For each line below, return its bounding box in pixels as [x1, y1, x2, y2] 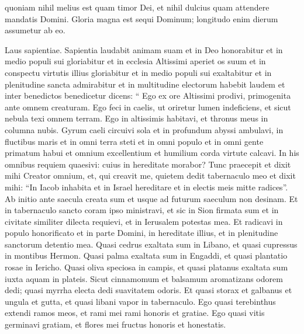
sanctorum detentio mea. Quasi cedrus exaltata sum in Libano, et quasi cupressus [5, 238, 298, 250]
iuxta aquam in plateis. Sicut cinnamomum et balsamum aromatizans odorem [5, 272, 283, 284]
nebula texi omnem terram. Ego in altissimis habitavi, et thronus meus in [5, 112, 268, 124]
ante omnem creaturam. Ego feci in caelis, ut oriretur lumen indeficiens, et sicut [5, 100, 291, 113]
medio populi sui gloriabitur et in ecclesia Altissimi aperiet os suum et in [5, 55, 266, 67]
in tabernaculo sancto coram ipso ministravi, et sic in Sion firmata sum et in [5, 204, 279, 216]
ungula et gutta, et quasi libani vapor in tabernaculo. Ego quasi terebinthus [5, 295, 276, 307]
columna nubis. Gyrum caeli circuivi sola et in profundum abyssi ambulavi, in [5, 123, 284, 135]
